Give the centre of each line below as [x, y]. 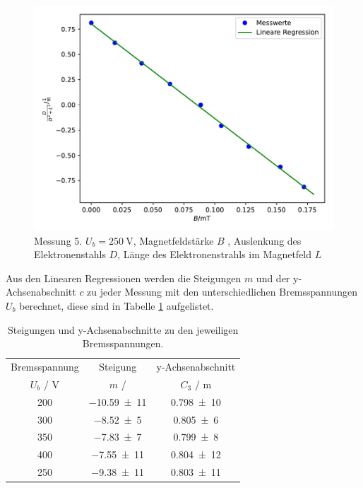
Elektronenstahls [70, 254]
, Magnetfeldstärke [173, 240]
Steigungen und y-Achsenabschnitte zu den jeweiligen [123, 329]
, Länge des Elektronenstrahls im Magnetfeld [215, 254]
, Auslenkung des [264, 240]
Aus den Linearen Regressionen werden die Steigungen [124, 278]
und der [273, 278]
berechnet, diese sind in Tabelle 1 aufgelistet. [117, 305]
